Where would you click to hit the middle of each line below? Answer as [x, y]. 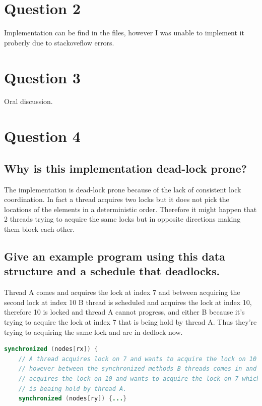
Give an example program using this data [115, 256]
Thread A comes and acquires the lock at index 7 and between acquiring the [122, 292]
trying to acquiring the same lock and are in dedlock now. [93, 332]
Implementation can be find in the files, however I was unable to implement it [124, 33]
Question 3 [42, 77]
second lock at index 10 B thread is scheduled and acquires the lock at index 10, [128, 302]
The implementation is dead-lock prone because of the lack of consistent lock [123, 189]
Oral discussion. [28, 101]
